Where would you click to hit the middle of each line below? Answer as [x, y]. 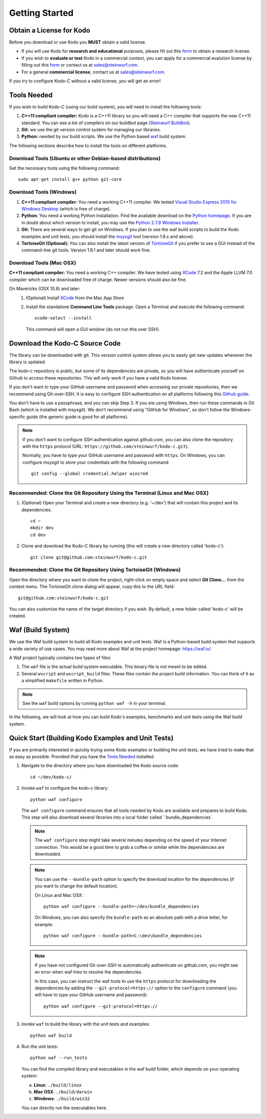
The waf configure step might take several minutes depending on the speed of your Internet [131, 840]
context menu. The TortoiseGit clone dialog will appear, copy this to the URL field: [92, 587]
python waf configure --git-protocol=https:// [100, 1006]
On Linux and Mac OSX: [59, 895]
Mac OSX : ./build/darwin [63, 1091]
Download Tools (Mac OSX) [43, 263]
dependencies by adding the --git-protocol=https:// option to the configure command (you [136, 988]
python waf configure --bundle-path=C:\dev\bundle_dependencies [123, 936]
